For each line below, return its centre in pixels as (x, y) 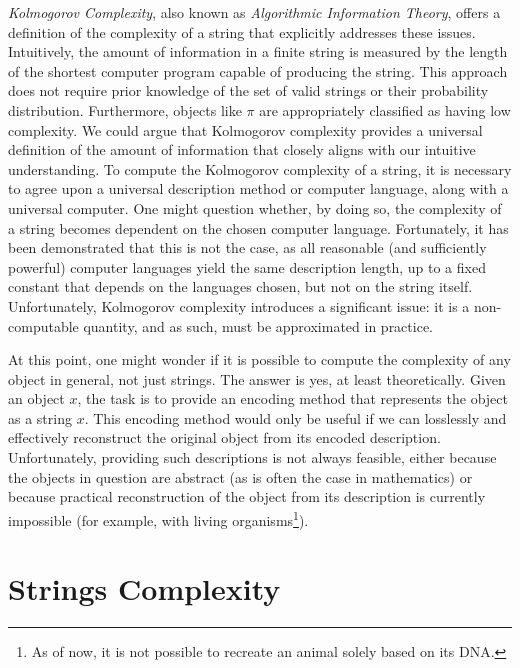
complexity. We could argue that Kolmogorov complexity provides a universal (245, 129)
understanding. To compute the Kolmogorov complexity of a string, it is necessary (260, 168)
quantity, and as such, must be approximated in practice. (258, 325)
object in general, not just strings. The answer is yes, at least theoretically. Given (257, 378)
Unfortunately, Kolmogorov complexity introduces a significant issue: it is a (239, 305)
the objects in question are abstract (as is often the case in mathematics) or (240, 476)
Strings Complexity (144, 588)
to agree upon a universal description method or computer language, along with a (258, 188)
